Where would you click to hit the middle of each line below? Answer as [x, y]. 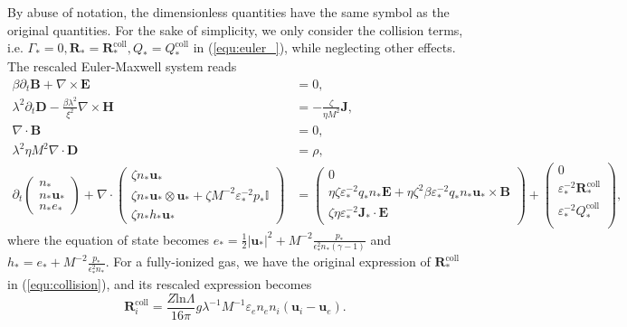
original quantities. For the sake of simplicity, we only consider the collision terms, [235, 29]
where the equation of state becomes [108, 239]
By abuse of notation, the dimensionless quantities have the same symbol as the [228, 12]
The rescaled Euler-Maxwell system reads [122, 65]
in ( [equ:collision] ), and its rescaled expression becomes [160, 284]
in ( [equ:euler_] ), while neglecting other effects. [324, 47]
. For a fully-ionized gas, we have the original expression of [268, 262]
